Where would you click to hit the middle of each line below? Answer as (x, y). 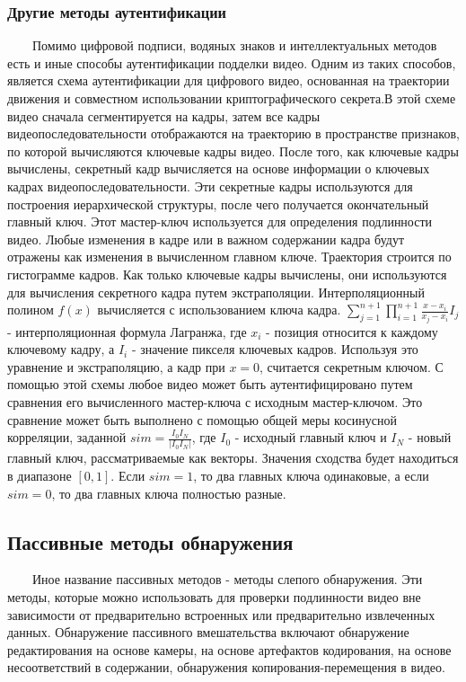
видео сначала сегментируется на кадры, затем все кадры (164, 115)
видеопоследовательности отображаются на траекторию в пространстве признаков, (233, 133)
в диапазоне (40, 476)
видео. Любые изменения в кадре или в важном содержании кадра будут (206, 239)
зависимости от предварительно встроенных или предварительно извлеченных (221, 614)
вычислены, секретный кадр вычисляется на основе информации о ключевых (219, 168)
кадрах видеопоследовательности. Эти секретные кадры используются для (210, 186)
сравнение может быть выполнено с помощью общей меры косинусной (202, 419)
